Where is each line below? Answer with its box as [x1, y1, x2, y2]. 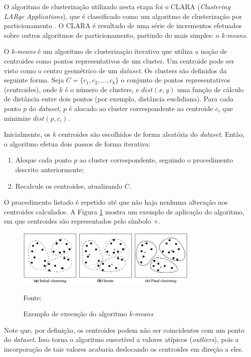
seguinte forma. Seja [4, 75, 64, 85]
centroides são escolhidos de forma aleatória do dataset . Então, [58, 129, 245, 139]
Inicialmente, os [4, 129, 50, 139]
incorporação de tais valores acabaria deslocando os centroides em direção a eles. [4, 344, 243, 354]
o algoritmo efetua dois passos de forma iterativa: [4, 138, 151, 148]
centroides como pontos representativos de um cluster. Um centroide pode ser [4, 55, 234, 65]
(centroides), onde [4, 84, 57, 94]
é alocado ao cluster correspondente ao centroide [69, 103, 213, 113]
